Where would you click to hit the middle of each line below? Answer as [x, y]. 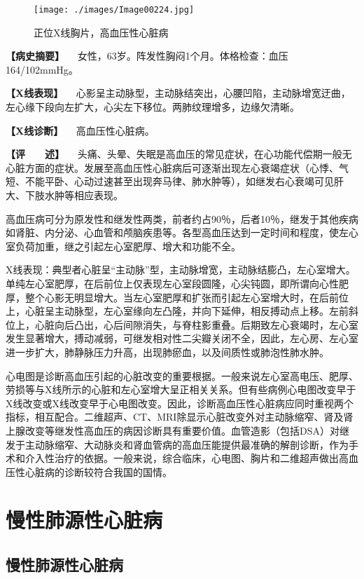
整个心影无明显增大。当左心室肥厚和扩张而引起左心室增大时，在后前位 [187, 297]
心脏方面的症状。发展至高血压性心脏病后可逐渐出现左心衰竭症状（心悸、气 [177, 167]
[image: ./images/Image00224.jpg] [114, 10]
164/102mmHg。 [42, 69]
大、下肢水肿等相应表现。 [64, 195]
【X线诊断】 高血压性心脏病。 [80, 130]
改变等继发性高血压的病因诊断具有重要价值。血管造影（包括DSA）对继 [187, 430]
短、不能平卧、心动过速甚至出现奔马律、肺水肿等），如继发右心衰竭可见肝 [175, 181]
